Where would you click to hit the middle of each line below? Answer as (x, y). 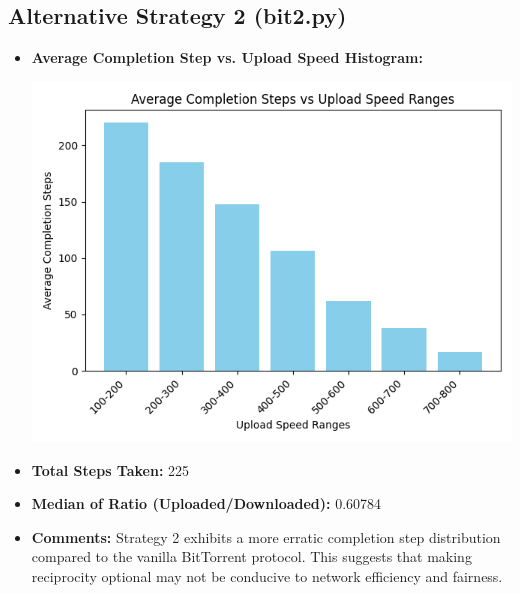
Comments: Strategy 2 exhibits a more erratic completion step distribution (266, 536)
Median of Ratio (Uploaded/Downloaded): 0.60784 (206, 503)
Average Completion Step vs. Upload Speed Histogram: (227, 57)
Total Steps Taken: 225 (110, 469)
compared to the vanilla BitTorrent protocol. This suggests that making (251, 556)
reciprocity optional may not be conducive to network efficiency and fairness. (267, 575)
